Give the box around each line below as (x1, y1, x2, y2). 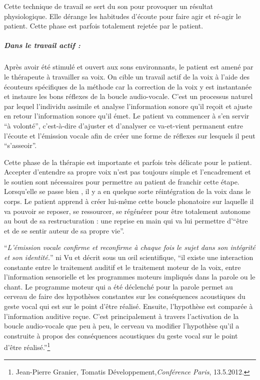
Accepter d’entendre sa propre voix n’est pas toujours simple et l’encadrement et (4, 166, 251, 177)
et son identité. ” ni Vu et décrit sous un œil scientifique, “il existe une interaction (4, 252, 253, 262)
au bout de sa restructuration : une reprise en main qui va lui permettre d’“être (4, 215, 248, 226)
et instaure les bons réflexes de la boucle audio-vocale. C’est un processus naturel (4, 91, 253, 101)
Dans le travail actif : (4, 40, 80, 50)
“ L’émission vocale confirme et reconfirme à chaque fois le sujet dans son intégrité (4, 242, 255, 252)
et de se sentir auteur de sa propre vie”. (4, 225, 124, 235)
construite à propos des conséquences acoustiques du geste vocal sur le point (4, 330, 238, 340)
